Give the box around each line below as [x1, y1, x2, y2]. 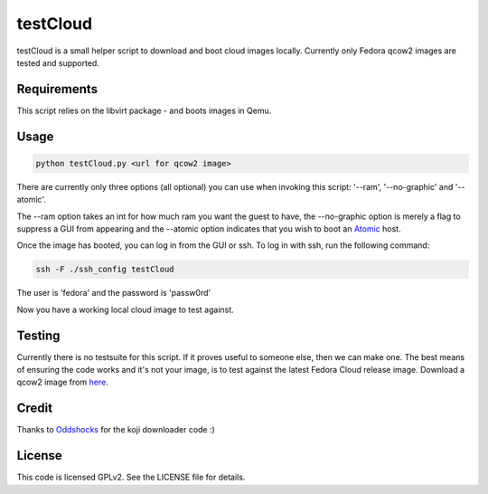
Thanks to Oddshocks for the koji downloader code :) [16, 424, 216, 435]
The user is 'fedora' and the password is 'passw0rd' [16, 288, 211, 299]
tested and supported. [16, 57, 99, 68]
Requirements [16, 81, 99, 97]
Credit [16, 401, 53, 416]
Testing [16, 328, 61, 343]
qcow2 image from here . [16, 376, 108, 388]
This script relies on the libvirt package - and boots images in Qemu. [16, 105, 272, 116]
